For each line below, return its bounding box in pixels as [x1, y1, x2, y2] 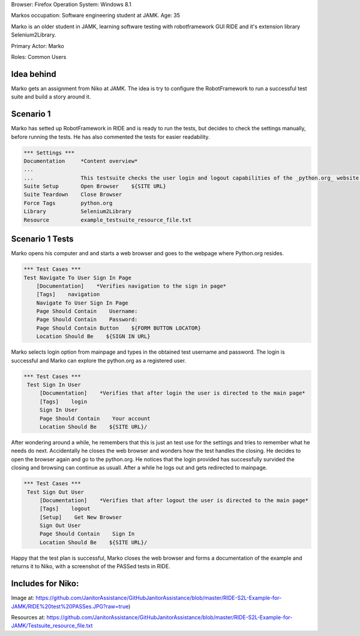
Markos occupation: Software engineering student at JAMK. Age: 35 [11, 12, 180, 19]
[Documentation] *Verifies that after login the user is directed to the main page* [39, 390, 305, 396]
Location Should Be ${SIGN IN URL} [36, 333, 151, 340]
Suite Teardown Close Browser [23, 191, 122, 198]
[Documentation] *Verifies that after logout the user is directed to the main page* [39, 497, 309, 504]
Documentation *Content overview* [23, 157, 138, 165]
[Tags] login [39, 398, 88, 405]
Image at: [11, 595, 35, 602]
